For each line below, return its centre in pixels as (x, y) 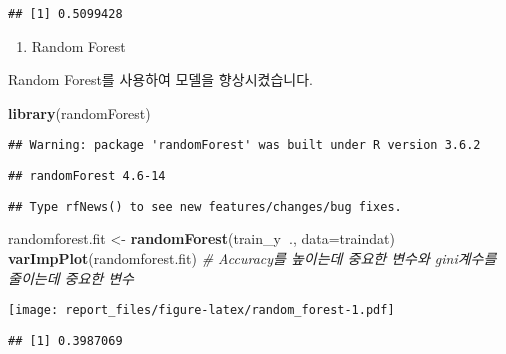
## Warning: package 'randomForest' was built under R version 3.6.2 (244, 145)
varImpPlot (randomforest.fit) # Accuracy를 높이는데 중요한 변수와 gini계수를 (252, 258)
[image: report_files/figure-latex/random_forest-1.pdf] (201, 310)
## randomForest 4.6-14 (87, 176)
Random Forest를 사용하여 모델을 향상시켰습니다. (160, 79)
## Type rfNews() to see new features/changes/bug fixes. (205, 206)
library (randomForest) (79, 112)
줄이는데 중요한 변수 (71, 277)
